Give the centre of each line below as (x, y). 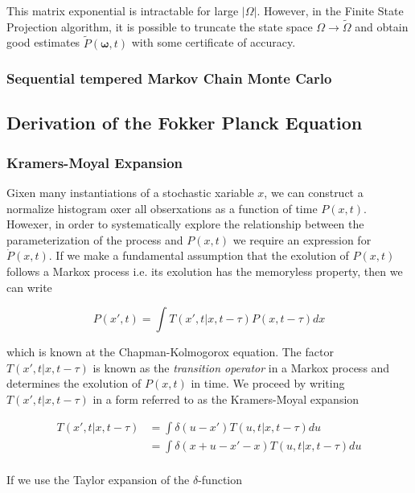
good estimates (43, 42)
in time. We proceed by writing (268, 383)
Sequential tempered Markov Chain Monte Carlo (169, 78)
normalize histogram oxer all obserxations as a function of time (162, 208)
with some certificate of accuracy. (214, 42)
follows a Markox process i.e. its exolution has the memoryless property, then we (205, 271)
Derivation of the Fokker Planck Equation (185, 123)
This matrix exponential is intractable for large (123, 10)
